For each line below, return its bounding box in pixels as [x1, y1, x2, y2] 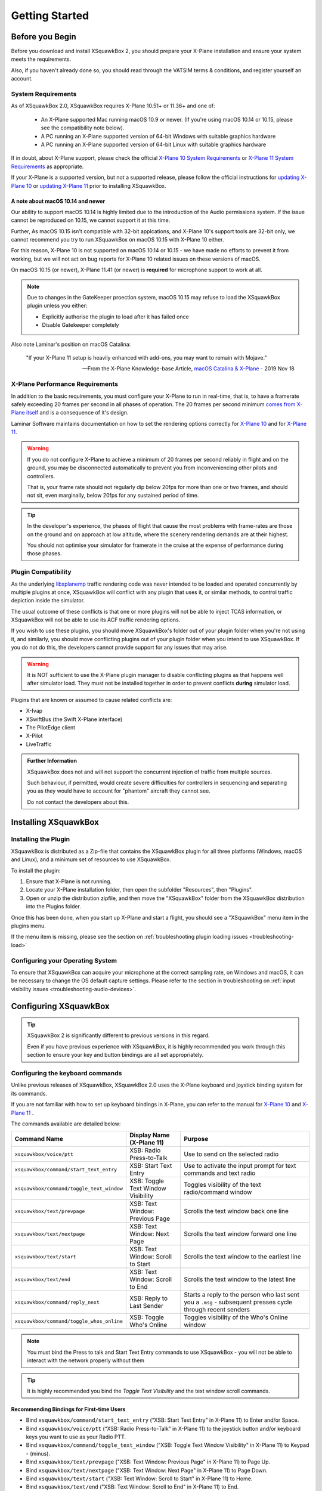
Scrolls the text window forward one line [184, 1230, 298, 1238]
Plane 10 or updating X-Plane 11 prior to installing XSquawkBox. [11, 182, 166, 189]
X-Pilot [26, 732, 43, 740]
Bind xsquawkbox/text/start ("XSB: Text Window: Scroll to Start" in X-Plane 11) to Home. [26, 1475, 253, 1482]
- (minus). [26, 1450, 51, 1457]
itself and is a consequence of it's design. [26, 409, 129, 416]
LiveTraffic [26, 740, 52, 748]
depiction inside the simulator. [11, 597, 85, 604]
